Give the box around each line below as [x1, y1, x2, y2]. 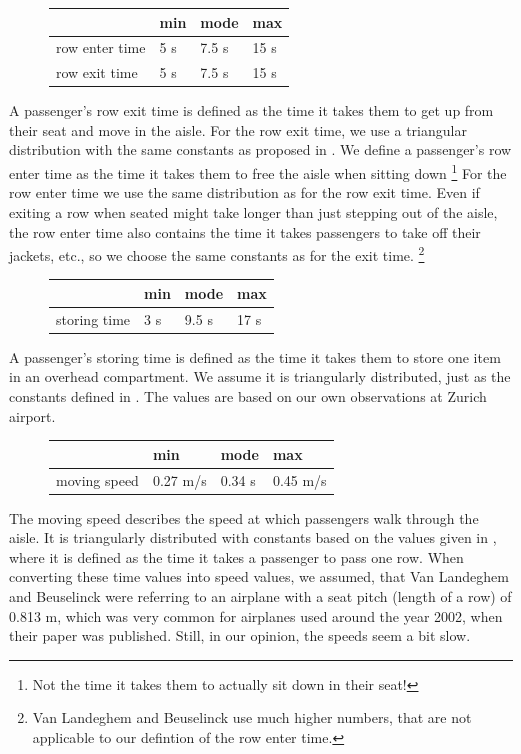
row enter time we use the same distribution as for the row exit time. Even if [9, 182, 480, 203]
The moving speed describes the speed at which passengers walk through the [9, 507, 479, 528]
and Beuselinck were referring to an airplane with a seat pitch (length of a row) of [9, 585, 512, 606]
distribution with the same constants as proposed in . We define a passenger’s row [9, 139, 512, 160]
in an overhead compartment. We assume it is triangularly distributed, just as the [9, 366, 511, 387]
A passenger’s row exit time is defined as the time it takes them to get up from [9, 100, 494, 121]
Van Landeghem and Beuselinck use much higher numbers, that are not [32, 707, 472, 728]
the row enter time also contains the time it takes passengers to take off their [9, 221, 481, 242]
